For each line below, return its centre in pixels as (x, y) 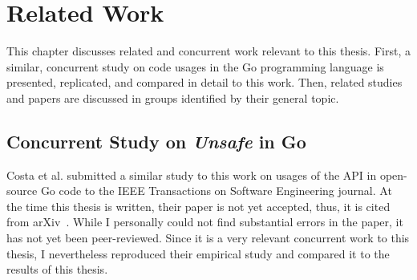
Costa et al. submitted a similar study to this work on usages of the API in (192, 174)
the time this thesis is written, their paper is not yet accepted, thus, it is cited (198, 206)
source (22, 191)
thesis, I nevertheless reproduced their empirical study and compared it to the (198, 253)
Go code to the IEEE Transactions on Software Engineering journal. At (216, 191)
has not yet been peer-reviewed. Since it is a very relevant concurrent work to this (208, 238)
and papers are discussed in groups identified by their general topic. (173, 97)
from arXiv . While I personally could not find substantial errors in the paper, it (205, 222)
